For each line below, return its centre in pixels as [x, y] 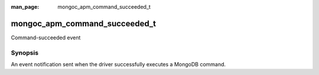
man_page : [25, 7]
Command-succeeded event [46, 37]
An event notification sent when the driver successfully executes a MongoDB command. [118, 64]
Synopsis [25, 53]
